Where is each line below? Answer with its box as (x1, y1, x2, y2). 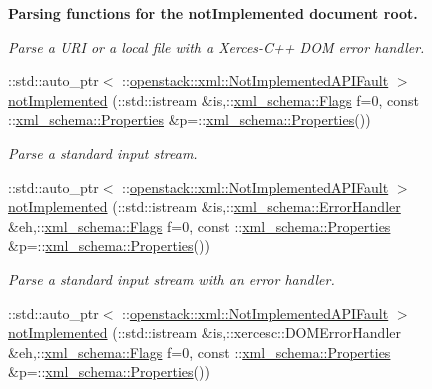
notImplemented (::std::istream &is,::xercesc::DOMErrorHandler (8, 322, 401, 343)
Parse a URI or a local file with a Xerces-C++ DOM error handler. (8, 36, 425, 57)
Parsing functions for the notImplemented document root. (8, 3, 418, 23)
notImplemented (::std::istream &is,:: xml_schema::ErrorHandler (8, 196, 401, 217)
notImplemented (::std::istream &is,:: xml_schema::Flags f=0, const (8, 89, 419, 110)
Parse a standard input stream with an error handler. (8, 268, 335, 289)
